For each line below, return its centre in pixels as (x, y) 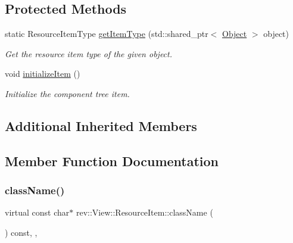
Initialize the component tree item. (67, 93)
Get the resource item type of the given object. (89, 53)
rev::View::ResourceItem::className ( (144, 212)
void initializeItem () (43, 74)
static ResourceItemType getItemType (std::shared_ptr (107, 34)
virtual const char (37, 212)
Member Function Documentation (112, 161)
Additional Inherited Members (101, 125)
